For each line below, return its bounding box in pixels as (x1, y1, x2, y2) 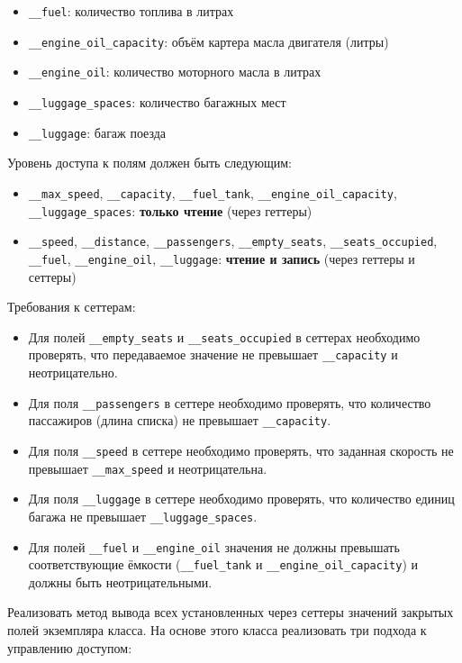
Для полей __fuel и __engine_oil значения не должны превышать (28, 537, 400, 556)
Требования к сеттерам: (7, 297, 136, 316)
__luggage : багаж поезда (28, 123, 167, 141)
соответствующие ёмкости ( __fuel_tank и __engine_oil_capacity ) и (28, 555, 419, 574)
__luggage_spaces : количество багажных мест (28, 92, 286, 111)
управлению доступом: (7, 638, 132, 657)
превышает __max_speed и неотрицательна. (28, 459, 267, 477)
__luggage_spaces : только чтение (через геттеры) (28, 201, 313, 220)
